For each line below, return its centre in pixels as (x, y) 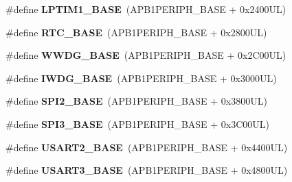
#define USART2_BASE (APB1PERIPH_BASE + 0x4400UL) (147, 147)
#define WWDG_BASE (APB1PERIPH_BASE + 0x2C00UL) (146, 55)
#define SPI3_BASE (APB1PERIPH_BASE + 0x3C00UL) (138, 123)
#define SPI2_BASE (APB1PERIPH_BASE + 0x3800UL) (136, 101)
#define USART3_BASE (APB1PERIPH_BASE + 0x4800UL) (147, 170)
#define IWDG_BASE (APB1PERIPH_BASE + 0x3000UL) (141, 78)
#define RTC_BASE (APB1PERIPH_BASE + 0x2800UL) (136, 32)
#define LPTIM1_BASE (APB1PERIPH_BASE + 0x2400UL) (146, 9)
